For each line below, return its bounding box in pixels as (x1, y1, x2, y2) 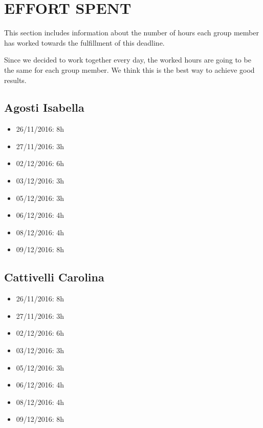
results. (4, 74, 27, 85)
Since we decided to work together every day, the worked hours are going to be (4, 54, 251, 65)
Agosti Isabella (4, 99, 84, 115)
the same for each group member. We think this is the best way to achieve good (4, 64, 255, 75)
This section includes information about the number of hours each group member (4, 27, 259, 38)
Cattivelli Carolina (4, 269, 104, 285)
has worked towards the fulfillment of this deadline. (4, 37, 165, 48)
